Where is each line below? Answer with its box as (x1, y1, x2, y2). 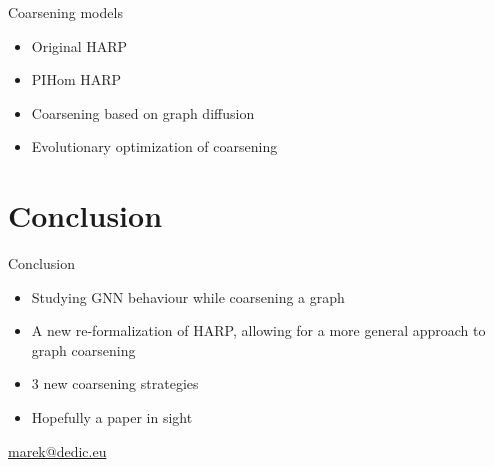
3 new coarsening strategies (31, 373, 199, 394)
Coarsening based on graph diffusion (31, 102, 255, 123)
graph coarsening (31, 339, 136, 360)
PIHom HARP (31, 69, 122, 90)
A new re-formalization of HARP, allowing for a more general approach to (31, 320, 486, 341)
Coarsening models (8, 2, 123, 22)
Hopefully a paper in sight (31, 407, 193, 428)
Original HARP (31, 35, 128, 56)
